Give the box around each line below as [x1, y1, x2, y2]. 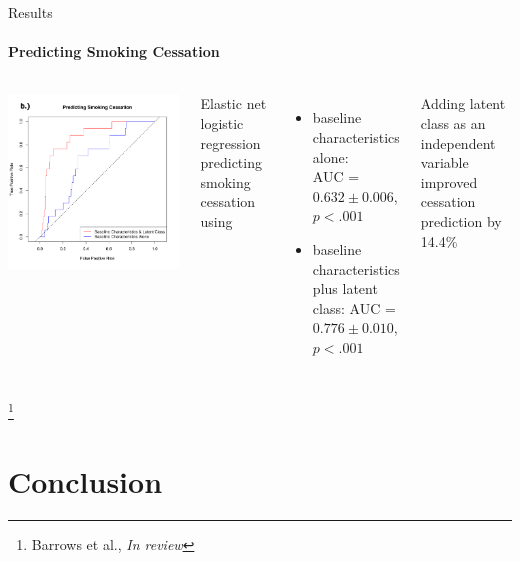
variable [420, 152, 469, 173]
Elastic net [200, 93, 267, 114]
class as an [420, 112, 486, 133]
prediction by [420, 210, 502, 231]
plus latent [312, 278, 378, 299]
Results [8, 2, 53, 22]
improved [420, 171, 478, 192]
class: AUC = [312, 297, 396, 318]
